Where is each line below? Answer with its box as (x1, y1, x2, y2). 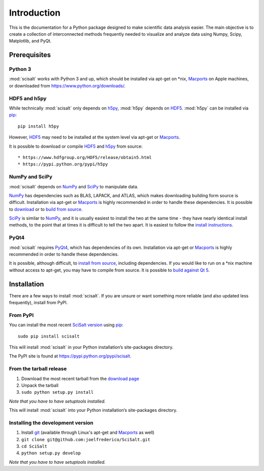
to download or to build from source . (9, 206, 83, 212)
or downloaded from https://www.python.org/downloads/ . (9, 83, 126, 89)
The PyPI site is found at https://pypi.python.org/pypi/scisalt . (9, 353, 132, 359)
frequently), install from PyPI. (9, 300, 68, 306)
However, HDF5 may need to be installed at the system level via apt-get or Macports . (9, 135, 180, 140)
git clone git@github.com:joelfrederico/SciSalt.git (21, 437, 151, 442)
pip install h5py (18, 123, 59, 129)
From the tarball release (9, 365, 67, 372)
